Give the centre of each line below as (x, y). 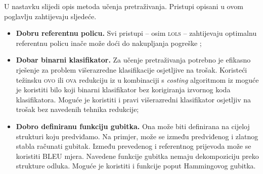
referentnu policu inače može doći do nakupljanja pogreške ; (109, 43)
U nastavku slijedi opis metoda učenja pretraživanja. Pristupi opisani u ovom (124, 6)
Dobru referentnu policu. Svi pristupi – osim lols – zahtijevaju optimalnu (136, 33)
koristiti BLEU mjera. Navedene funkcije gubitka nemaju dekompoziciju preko (137, 156)
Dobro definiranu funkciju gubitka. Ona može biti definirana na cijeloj (133, 126)
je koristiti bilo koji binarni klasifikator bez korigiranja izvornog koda (123, 90)
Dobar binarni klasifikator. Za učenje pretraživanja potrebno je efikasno (133, 60)
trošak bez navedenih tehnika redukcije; (77, 109)
